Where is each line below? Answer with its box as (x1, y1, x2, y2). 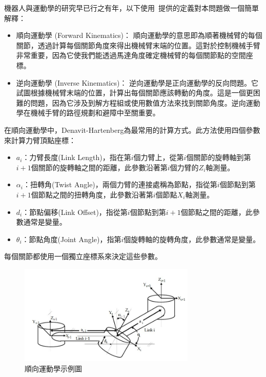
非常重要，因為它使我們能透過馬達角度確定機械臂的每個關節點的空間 (16, 50, 246, 61)
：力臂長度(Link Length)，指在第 (22, 152, 131, 163)
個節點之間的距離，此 (180, 206, 253, 217)
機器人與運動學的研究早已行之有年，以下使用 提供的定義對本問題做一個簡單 (4, 3, 259, 13)
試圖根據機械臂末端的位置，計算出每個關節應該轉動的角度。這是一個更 (16, 87, 253, 98)
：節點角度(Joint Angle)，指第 (22, 233, 121, 244)
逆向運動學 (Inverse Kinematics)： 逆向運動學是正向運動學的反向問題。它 (16, 77, 259, 88)
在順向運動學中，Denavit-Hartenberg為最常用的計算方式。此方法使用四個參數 (4, 124, 260, 135)
